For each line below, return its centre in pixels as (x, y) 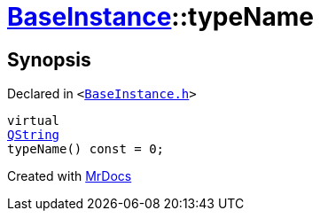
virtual (34, 121)
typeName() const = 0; (86, 149)
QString (34, 135)
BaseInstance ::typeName (160, 17)
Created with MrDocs (70, 176)
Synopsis (49, 59)
